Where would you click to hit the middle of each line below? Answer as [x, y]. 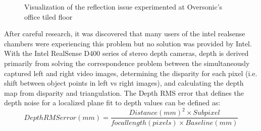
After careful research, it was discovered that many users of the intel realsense [125, 34]
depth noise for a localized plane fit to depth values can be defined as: [112, 103]
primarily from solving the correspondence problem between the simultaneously [127, 63]
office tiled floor [48, 16]
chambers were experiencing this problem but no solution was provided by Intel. [128, 43]
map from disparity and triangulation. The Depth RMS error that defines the [124, 92]
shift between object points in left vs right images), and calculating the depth [124, 83]
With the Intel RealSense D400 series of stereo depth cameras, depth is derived [126, 53]
